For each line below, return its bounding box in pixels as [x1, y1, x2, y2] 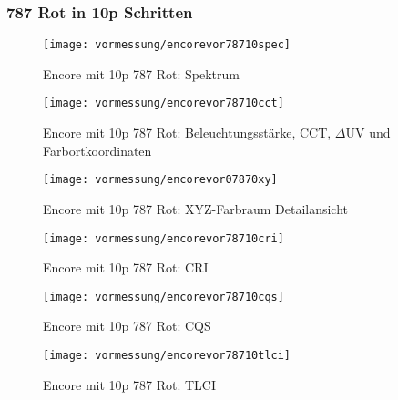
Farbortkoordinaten [43, 140, 152, 159]
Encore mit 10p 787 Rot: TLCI [43, 374, 216, 394]
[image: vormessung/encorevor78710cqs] [43, 290, 284, 303]
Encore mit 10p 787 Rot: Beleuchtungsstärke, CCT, [43, 123, 332, 142]
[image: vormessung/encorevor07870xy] [43, 173, 278, 187]
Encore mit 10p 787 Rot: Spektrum [43, 64, 240, 83]
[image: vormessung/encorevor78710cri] [43, 231, 284, 245]
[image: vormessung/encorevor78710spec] [43, 38, 291, 52]
